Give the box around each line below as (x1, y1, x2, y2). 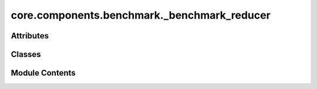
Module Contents (11, 68, 76, 78)
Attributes (11, 31, 49, 41)
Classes (11, 49, 41, 59)
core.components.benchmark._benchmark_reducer (11, 9, 271, 22)
